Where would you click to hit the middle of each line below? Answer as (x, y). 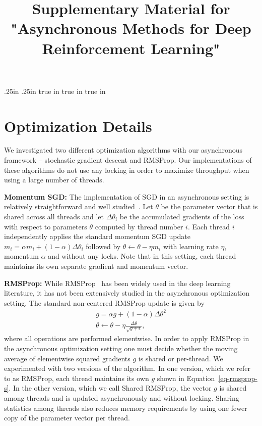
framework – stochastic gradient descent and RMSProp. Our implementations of (128, 160)
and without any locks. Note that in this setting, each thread (142, 256)
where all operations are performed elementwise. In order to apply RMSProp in (127, 338)
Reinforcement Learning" (131, 48)
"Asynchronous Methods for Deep (131, 28)
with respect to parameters (46, 226)
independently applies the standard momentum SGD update (97, 236)
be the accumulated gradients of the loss (182, 217)
